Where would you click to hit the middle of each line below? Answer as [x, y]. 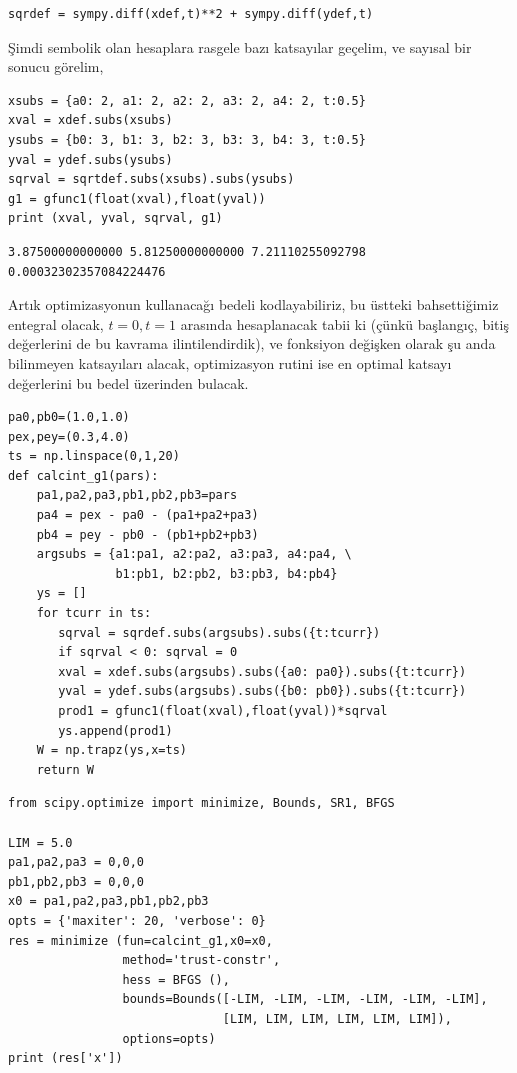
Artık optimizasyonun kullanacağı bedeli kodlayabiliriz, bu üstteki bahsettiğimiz [253, 304]
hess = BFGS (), [176, 979]
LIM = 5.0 [40, 842]
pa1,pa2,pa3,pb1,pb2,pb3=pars [137, 495]
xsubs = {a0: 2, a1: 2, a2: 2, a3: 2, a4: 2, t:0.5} [187, 100]
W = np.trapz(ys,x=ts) [111, 750]
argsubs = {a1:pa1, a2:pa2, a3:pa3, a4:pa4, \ [194, 554]
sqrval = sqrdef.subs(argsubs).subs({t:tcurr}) [219, 632]
